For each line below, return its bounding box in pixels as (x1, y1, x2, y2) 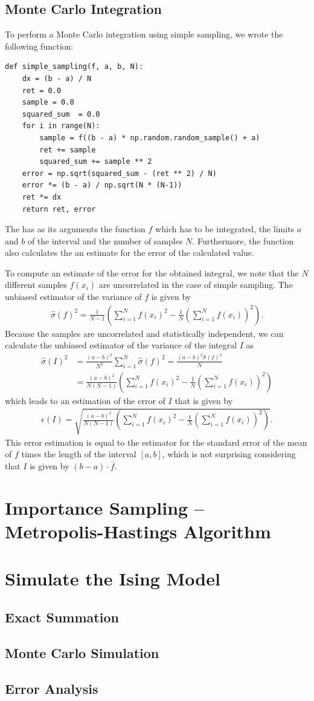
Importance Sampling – (5, 495, 204, 520)
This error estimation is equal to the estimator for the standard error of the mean (5, 435, 307, 448)
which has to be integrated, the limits (155, 223, 295, 235)
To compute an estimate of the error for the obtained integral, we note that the (5, 266, 299, 279)
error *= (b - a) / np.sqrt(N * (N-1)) (22, 181, 182, 190)
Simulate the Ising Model (5, 566, 220, 591)
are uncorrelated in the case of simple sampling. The (98, 278, 293, 291)
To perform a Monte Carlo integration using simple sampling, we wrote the (5, 28, 283, 41)
